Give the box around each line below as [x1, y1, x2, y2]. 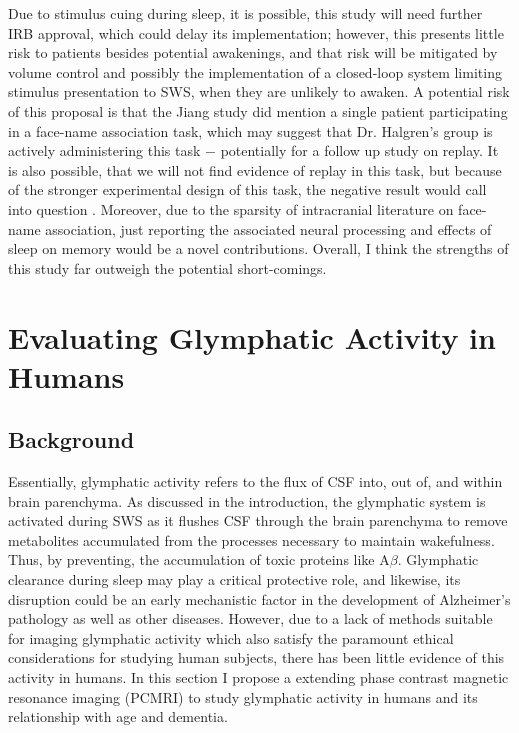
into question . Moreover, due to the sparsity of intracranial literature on [8, 198, 454, 219]
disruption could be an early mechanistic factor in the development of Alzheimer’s [8, 588, 511, 609]
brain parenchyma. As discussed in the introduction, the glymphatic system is [8, 490, 486, 511]
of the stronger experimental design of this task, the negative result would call [8, 179, 487, 200]
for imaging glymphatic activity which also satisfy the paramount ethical [8, 627, 454, 648]
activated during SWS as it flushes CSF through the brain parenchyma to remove [8, 510, 508, 531]
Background [8, 424, 135, 455]
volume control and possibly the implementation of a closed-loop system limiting [8, 61, 502, 82]
